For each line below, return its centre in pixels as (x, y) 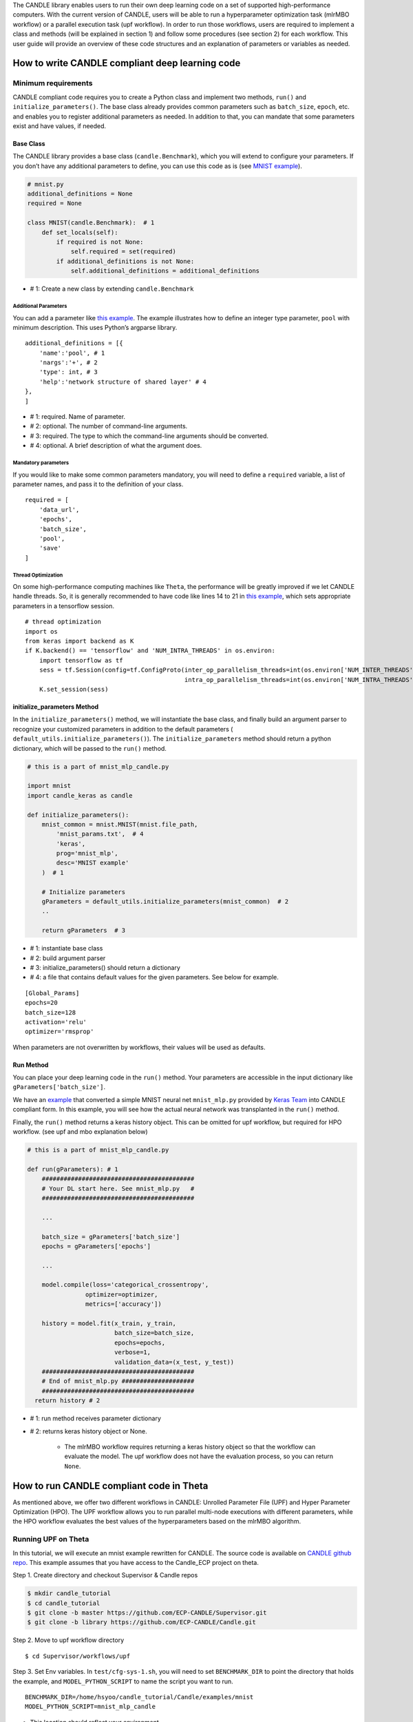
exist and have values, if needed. (60, 126)
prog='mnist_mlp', (87, 853)
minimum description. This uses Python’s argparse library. (95, 327)
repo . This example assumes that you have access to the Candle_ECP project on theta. (136, 1562)
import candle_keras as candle (80, 795)
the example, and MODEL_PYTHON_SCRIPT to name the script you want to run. (123, 1681)
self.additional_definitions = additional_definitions (165, 271)
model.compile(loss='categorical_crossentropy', (125, 1285)
